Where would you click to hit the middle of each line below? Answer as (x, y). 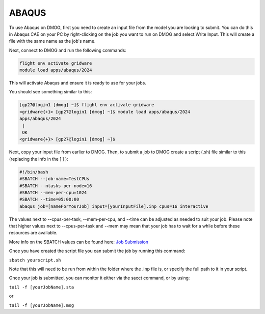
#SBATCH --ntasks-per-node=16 (56, 186)
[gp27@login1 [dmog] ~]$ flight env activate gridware (87, 105)
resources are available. (33, 233)
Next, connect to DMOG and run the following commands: (68, 50)
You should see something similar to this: (51, 92)
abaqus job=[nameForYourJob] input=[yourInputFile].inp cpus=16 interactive (114, 206)
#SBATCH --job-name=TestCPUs (54, 179)
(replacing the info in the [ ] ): (39, 159)
